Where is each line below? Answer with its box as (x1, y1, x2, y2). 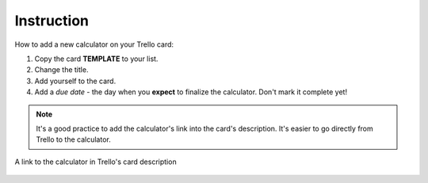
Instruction (14, 12, 89, 29)
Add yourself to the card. (34, 76, 117, 86)
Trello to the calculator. (36, 135, 111, 144)
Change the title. (34, 65, 89, 74)
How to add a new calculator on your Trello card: (14, 40, 174, 49)
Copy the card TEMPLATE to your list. (34, 54, 159, 63)
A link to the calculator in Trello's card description (14, 157, 178, 166)
